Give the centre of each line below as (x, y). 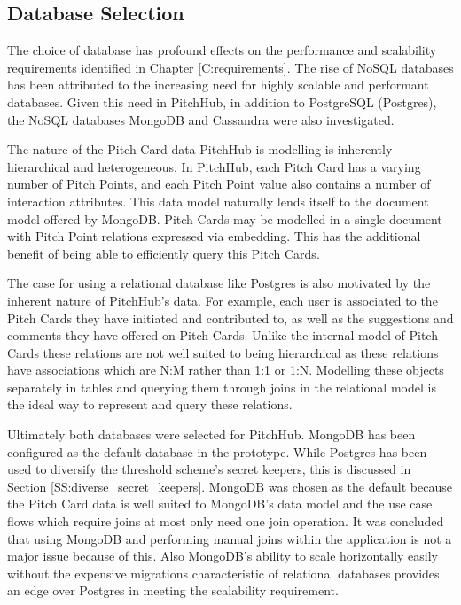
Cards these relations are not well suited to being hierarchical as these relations (223, 352)
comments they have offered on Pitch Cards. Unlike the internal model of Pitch (223, 335)
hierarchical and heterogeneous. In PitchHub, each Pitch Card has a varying (214, 166)
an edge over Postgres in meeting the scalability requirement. (173, 590)
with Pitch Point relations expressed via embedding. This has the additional (214, 236)
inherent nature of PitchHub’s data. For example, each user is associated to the (223, 300)
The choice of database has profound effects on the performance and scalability (222, 50)
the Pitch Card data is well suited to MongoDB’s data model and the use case (220, 504)
